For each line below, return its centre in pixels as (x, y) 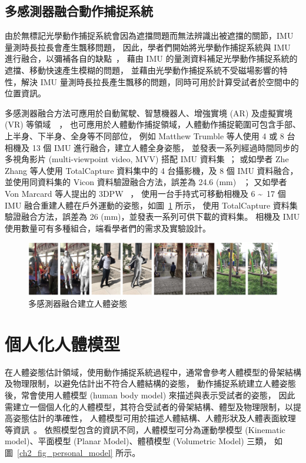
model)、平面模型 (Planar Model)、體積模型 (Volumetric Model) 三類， (138, 441)
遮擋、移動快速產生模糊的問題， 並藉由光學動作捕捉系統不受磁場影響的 (142, 70)
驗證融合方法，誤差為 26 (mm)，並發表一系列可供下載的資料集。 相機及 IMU (152, 217)
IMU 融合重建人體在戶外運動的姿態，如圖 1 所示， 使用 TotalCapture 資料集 (151, 205)
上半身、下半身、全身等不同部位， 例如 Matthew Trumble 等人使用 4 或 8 (144, 135)
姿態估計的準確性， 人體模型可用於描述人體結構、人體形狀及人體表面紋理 (154, 418)
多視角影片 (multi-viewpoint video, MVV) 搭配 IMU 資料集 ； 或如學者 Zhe (147, 159)
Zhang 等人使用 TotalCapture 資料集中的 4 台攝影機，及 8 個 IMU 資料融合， (152, 170)
